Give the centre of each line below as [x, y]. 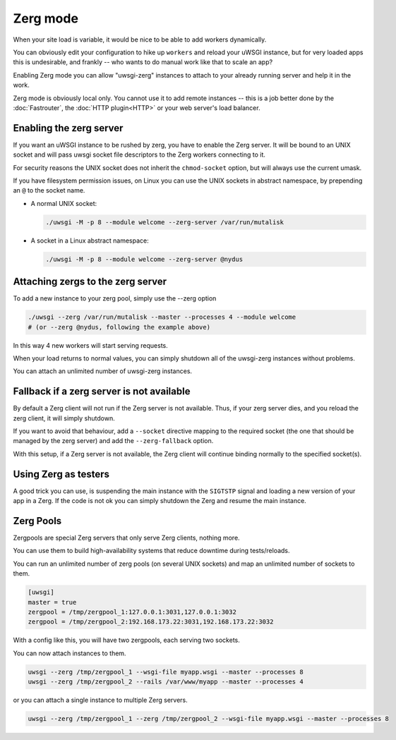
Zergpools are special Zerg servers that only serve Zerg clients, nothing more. [126, 538]
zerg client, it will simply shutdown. [64, 418]
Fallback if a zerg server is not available [102, 392]
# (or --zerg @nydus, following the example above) [119, 327]
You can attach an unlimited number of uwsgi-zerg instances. [103, 371]
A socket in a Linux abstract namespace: [90, 241]
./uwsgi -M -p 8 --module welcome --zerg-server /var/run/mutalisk [165, 222]
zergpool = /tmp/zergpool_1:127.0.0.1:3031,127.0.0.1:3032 [132, 612]
